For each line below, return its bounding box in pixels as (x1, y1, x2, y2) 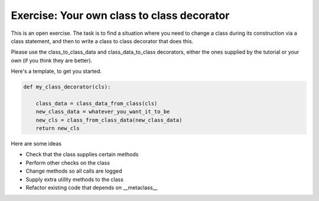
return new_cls (35, 125, 80, 132)
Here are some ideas (11, 140, 62, 147)
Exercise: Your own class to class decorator (11, 9, 230, 22)
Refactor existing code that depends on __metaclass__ (25, 184, 158, 191)
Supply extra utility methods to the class (25, 176, 124, 183)
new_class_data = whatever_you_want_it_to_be (35, 108, 170, 115)
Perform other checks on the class (25, 159, 110, 166)
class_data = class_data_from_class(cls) (35, 100, 158, 106)
